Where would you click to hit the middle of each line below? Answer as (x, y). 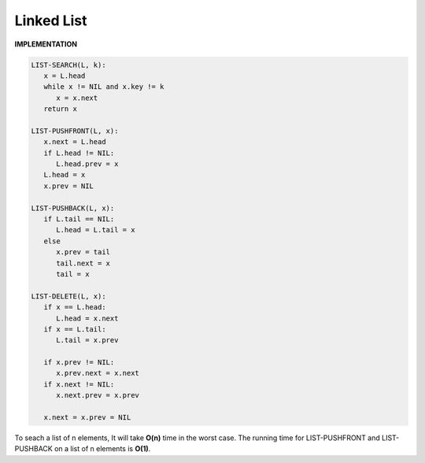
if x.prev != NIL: (79, 363)
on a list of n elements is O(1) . (102, 449)
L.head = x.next (87, 318)
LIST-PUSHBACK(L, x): (73, 208)
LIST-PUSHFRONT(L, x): (75, 131)
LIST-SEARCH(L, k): (68, 65)
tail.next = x (83, 263)
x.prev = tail (83, 252)
